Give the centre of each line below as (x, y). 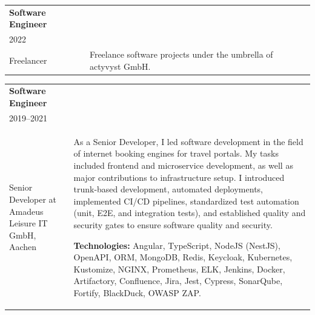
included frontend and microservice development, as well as (183, 165)
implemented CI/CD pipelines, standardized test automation (186, 201)
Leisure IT (28, 223)
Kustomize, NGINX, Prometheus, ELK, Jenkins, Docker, (179, 269)
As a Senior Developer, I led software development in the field (188, 141)
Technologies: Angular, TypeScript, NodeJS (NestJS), (177, 245)
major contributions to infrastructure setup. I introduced (179, 177)
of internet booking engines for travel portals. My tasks (176, 153)
